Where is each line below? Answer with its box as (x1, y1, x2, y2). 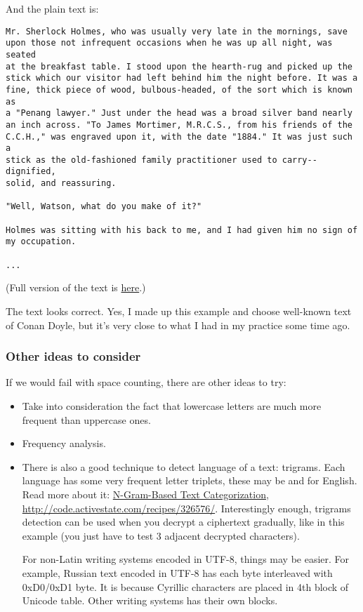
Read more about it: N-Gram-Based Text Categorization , (22, 486, 269, 501)
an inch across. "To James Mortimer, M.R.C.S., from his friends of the (6, 119, 352, 130)
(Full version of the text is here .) (6, 280, 146, 295)
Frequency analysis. (22, 436, 106, 451)
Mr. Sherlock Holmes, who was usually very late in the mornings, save (6, 26, 348, 36)
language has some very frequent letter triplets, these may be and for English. (22, 473, 357, 488)
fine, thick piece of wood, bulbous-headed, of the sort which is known (6, 84, 352, 95)
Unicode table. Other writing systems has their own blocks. (22, 593, 278, 608)
